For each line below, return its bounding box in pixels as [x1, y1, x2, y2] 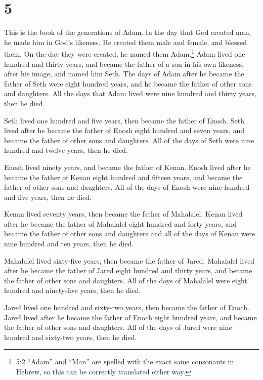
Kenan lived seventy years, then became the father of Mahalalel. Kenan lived [4, 208, 243, 219]
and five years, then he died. [4, 191, 92, 202]
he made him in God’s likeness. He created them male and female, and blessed [4, 36, 247, 47]
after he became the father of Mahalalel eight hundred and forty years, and [4, 218, 237, 229]
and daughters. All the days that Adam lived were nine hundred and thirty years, [4, 88, 257, 99]
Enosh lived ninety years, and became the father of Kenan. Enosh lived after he [4, 161, 251, 172]
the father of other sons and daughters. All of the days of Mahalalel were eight [4, 275, 247, 285]
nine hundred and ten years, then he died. [4, 238, 134, 249]
